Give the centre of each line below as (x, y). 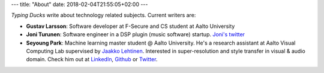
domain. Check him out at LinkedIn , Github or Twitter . (92, 59)
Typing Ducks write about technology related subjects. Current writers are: (103, 15)
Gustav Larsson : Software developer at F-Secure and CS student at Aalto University (130, 26)
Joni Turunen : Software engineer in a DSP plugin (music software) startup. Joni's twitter (136, 34)
